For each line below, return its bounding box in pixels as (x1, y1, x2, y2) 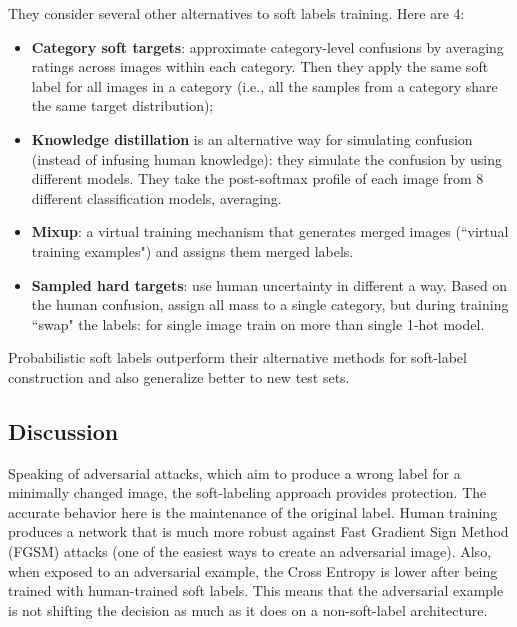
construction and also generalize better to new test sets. (8, 366, 350, 387)
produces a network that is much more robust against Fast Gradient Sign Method (8, 521, 509, 542)
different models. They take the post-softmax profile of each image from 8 (31, 168, 484, 189)
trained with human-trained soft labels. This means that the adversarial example (8, 580, 504, 601)
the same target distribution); (31, 95, 214, 116)
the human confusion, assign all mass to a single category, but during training (31, 294, 509, 315)
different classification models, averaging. (31, 187, 282, 208)
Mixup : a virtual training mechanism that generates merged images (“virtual (31, 221, 509, 242)
